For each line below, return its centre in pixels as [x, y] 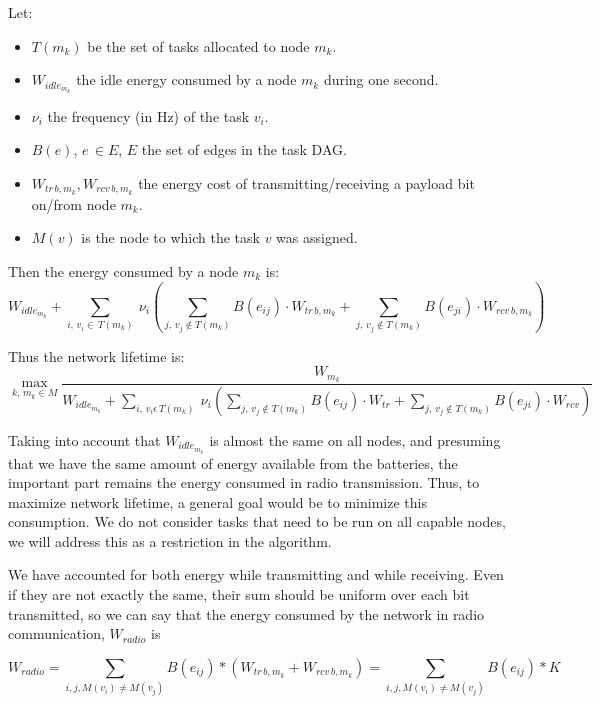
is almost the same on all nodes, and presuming [355, 439]
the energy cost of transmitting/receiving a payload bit [306, 182]
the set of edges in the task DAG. [244, 149]
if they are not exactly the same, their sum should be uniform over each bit [239, 594]
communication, [56, 633]
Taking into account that [84, 439]
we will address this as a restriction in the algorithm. [170, 540]
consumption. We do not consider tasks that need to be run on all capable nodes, [257, 521]
